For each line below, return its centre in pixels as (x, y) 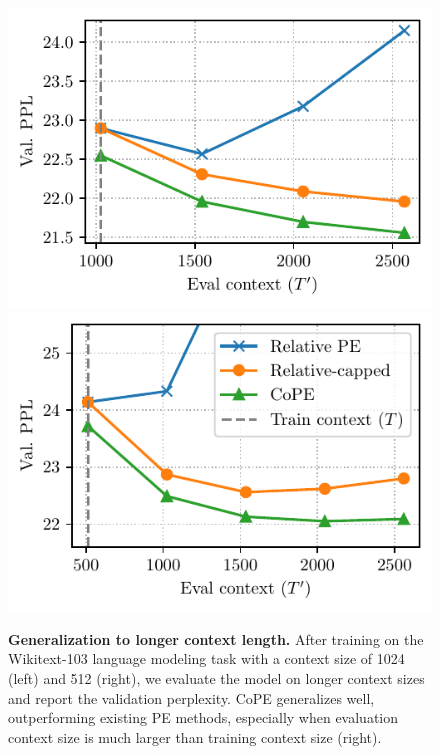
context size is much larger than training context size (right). (195, 736)
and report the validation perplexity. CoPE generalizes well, (191, 697)
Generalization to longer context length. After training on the (216, 638)
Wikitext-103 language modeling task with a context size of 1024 (206, 658)
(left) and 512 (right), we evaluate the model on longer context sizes (216, 677)
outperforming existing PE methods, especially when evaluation (203, 717)
